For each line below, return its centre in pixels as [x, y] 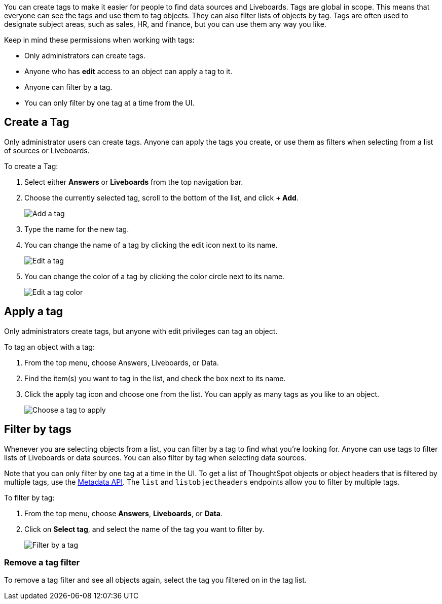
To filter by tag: [29, 497]
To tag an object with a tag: [49, 347]
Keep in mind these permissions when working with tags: [99, 40]
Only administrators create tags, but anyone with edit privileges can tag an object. [141, 331]
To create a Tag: [31, 166]
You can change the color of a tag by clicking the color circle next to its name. [155, 276]
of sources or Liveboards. [47, 150]
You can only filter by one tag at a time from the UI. [109, 103]
